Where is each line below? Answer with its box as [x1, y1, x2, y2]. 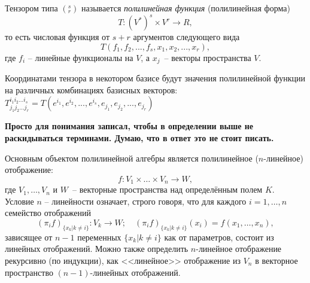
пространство [5, 266, 53, 278]
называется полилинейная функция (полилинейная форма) [81, 2, 290, 14]
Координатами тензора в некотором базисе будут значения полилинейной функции [5, 72, 306, 84]
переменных [77, 230, 121, 243]
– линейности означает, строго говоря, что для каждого [44, 194, 247, 207]
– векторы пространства [164, 51, 251, 63]
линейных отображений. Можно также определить [5, 242, 189, 255]
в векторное [255, 254, 298, 266]
